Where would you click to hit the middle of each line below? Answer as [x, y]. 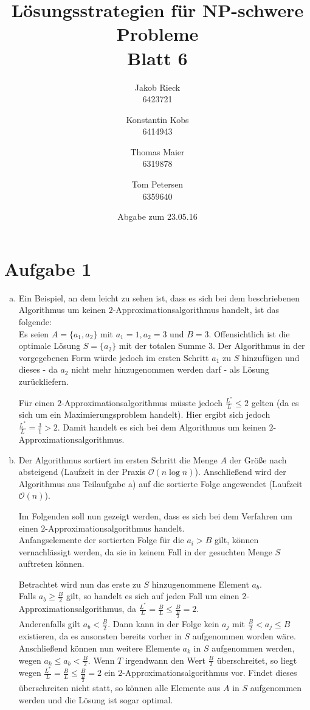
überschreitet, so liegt [257, 660]
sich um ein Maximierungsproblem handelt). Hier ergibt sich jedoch [144, 414]
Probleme [157, 34]
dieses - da [38, 369]
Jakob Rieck [157, 87]
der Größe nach [258, 459]
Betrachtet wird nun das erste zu [80, 584]
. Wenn [101, 660]
